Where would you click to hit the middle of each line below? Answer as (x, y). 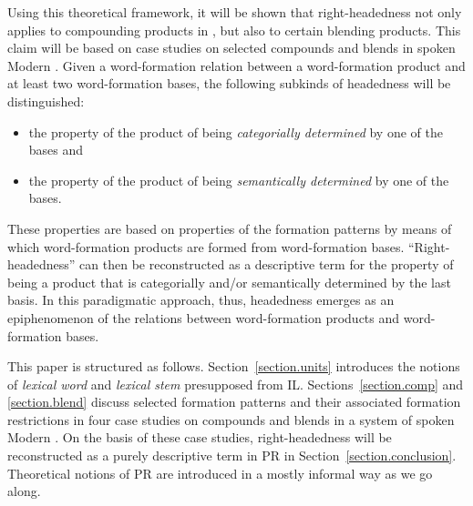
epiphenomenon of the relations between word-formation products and (204, 317)
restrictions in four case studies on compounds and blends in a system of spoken (231, 419)
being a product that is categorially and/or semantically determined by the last (229, 282)
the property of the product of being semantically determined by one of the (239, 180)
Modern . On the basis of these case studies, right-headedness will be (200, 437)
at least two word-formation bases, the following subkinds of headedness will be (229, 83)
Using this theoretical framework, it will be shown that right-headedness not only (235, 12)
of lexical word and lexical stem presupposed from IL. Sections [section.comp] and (236, 384)
